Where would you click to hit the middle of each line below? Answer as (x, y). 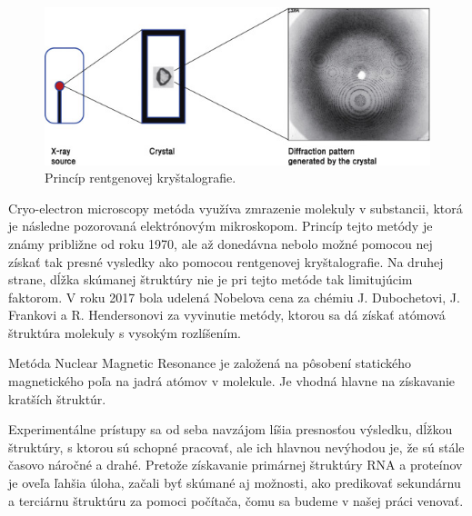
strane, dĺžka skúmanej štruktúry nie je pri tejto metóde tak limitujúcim (211, 279)
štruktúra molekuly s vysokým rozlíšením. (125, 332)
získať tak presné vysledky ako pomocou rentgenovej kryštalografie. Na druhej (226, 261)
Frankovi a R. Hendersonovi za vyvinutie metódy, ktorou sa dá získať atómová (227, 315)
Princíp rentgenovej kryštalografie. (141, 178)
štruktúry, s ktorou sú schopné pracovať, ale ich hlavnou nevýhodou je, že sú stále (236, 447)
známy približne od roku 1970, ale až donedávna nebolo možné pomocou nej (221, 243)
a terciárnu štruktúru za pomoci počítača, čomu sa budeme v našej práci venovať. (236, 500)
